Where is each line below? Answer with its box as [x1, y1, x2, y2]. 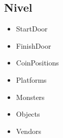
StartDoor [16, 23, 48, 34]
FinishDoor [16, 40, 51, 51]
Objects [16, 109, 40, 119]
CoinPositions [16, 57, 59, 68]
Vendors [16, 125, 41, 136]
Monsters [16, 91, 45, 102]
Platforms [16, 74, 47, 85]
